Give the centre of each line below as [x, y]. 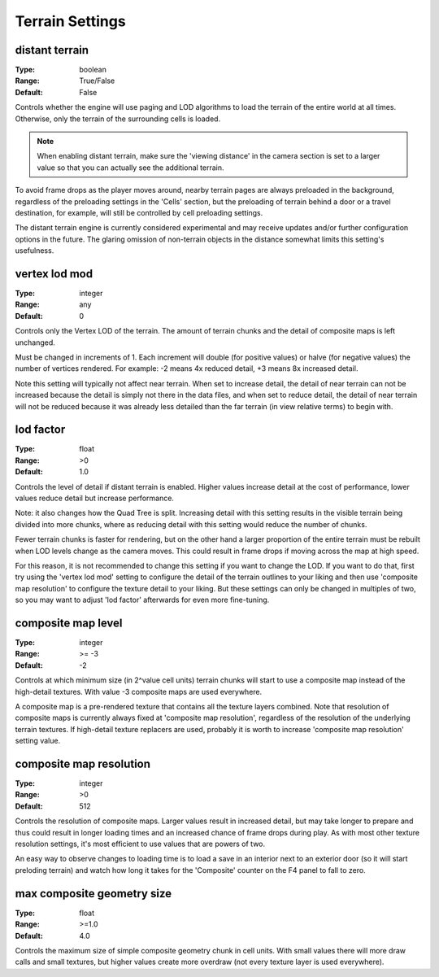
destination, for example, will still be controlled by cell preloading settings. [139, 212]
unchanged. [35, 342]
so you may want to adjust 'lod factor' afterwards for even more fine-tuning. [142, 600]
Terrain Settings [70, 21]
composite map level [69, 623]
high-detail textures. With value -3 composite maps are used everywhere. [139, 691]
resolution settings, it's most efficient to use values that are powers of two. [140, 844]
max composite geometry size [93, 894]
